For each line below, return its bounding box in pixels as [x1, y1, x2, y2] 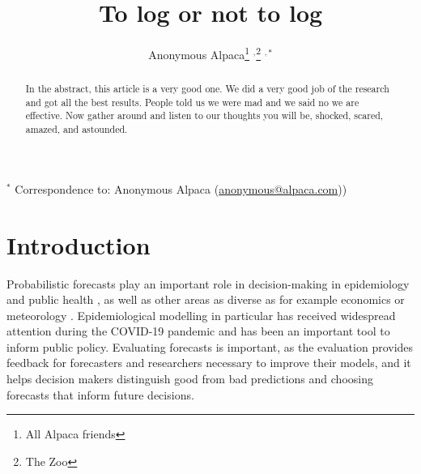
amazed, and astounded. [25, 122, 128, 136]
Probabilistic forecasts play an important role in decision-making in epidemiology [6, 275, 410, 292]
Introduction [6, 228, 151, 261]
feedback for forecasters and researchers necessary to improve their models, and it [6, 354, 411, 371]
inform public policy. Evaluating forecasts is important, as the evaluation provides [6, 338, 414, 355]
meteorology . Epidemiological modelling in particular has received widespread [6, 306, 396, 323]
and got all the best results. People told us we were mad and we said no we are [25, 95, 359, 109]
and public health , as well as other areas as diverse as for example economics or [6, 291, 405, 308]
